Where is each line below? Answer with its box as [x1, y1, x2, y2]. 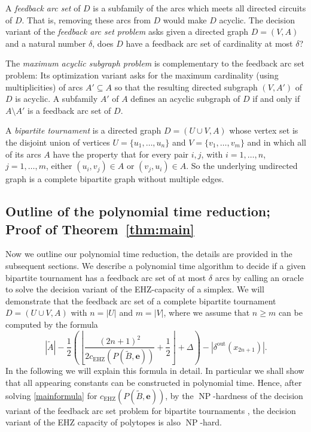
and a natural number [5, 37, 86, 49]
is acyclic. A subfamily [15, 92, 98, 105]
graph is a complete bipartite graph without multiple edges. [5, 173, 224, 185]
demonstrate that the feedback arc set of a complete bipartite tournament [5, 294, 276, 307]
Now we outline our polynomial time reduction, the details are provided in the [5, 247, 292, 260]
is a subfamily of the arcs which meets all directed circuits [93, 2, 306, 14]
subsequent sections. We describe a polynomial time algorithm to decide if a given [5, 259, 306, 271]
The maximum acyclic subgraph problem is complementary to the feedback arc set [5, 57, 304, 70]
